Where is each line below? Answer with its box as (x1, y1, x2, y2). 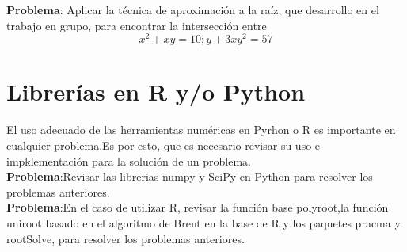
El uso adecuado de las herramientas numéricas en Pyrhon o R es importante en (6, 121, 396, 138)
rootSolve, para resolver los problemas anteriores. (6, 230, 245, 246)
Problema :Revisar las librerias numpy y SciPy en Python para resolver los (6, 168, 373, 185)
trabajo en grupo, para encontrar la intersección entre (6, 17, 267, 33)
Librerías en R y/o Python (6, 75, 306, 108)
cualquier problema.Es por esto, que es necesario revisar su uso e (6, 136, 321, 153)
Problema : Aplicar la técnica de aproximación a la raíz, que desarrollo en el (6, 2, 379, 17)
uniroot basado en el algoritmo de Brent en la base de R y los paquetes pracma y (6, 214, 401, 231)
